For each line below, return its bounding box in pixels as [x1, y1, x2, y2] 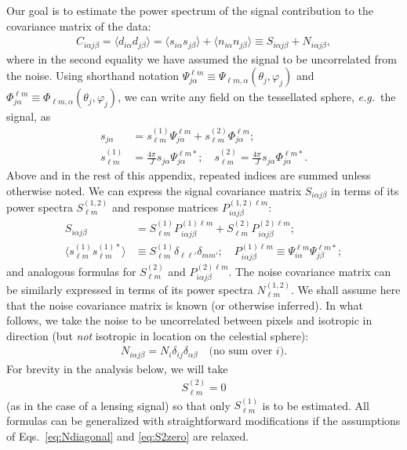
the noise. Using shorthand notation [6, 67, 180, 84]
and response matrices [111, 198, 219, 215]
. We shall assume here [290, 281, 401, 297]
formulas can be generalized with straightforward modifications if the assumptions [6, 412, 401, 429]
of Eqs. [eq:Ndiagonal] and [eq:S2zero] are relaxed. [6, 427, 249, 444]
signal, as [6, 108, 51, 125]
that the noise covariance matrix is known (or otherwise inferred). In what [6, 296, 364, 313]
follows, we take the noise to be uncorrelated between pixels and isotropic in [6, 312, 372, 328]
